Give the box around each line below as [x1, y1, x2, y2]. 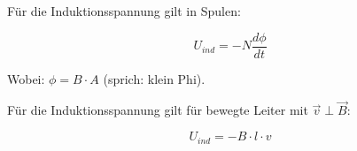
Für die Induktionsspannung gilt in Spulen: [7, 2, 241, 19]
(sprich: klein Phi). [103, 69, 206, 87]
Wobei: [7, 69, 45, 87]
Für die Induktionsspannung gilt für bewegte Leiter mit [7, 101, 308, 119]
